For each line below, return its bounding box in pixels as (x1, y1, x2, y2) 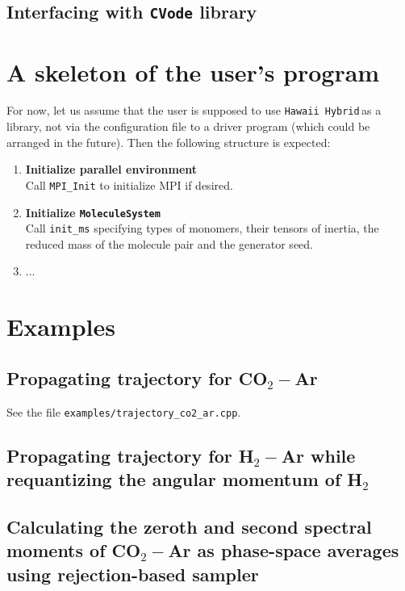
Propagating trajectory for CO (6, 365, 268, 390)
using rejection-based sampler (6, 561, 259, 586)
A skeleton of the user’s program (6, 55, 380, 88)
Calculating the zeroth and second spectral (6, 513, 372, 539)
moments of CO (6, 538, 141, 563)
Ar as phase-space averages (168, 538, 399, 563)
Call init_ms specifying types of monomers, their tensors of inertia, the (25, 220, 379, 237)
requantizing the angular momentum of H (6, 467, 363, 492)
